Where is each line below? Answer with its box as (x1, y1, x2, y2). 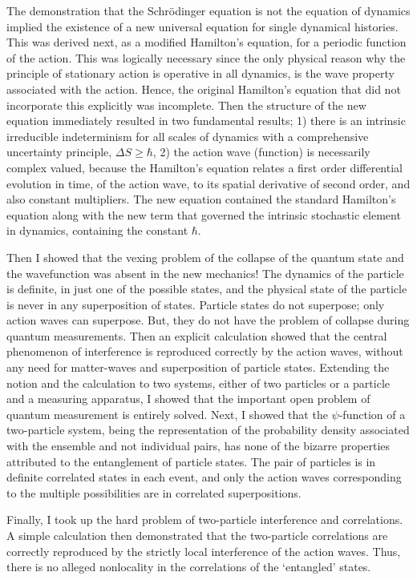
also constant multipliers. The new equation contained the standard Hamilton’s (6, 191, 396, 207)
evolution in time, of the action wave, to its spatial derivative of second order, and (6, 175, 411, 191)
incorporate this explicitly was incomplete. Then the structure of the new (6, 96, 366, 113)
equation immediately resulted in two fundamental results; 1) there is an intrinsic (6, 112, 406, 129)
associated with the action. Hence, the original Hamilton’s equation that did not (6, 80, 401, 97)
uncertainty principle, (6, 143, 112, 160)
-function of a (338, 405, 406, 422)
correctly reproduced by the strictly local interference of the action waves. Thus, (6, 542, 401, 559)
